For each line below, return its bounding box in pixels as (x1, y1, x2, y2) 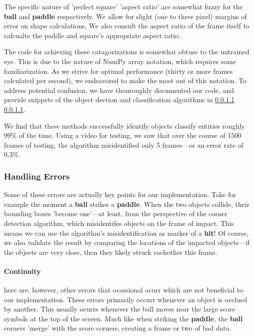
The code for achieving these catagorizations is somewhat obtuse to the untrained (4, 46, 250, 57)
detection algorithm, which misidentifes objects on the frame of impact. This (4, 218, 234, 228)
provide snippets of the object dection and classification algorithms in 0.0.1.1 (4, 94, 235, 105)
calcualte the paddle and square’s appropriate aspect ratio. (4, 30, 180, 40)
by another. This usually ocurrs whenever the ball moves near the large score (4, 304, 235, 314)
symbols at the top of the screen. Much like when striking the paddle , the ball (4, 313, 243, 323)
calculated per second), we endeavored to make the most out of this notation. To (4, 75, 247, 86)
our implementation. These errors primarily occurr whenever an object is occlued (4, 294, 248, 304)
